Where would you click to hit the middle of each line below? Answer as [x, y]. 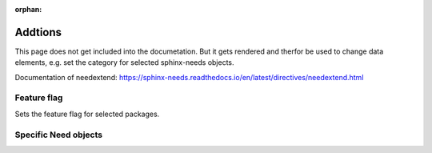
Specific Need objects [59, 135]
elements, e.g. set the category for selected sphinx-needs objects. [125, 62]
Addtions [38, 32]
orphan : [28, 9]
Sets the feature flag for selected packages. [87, 114]
